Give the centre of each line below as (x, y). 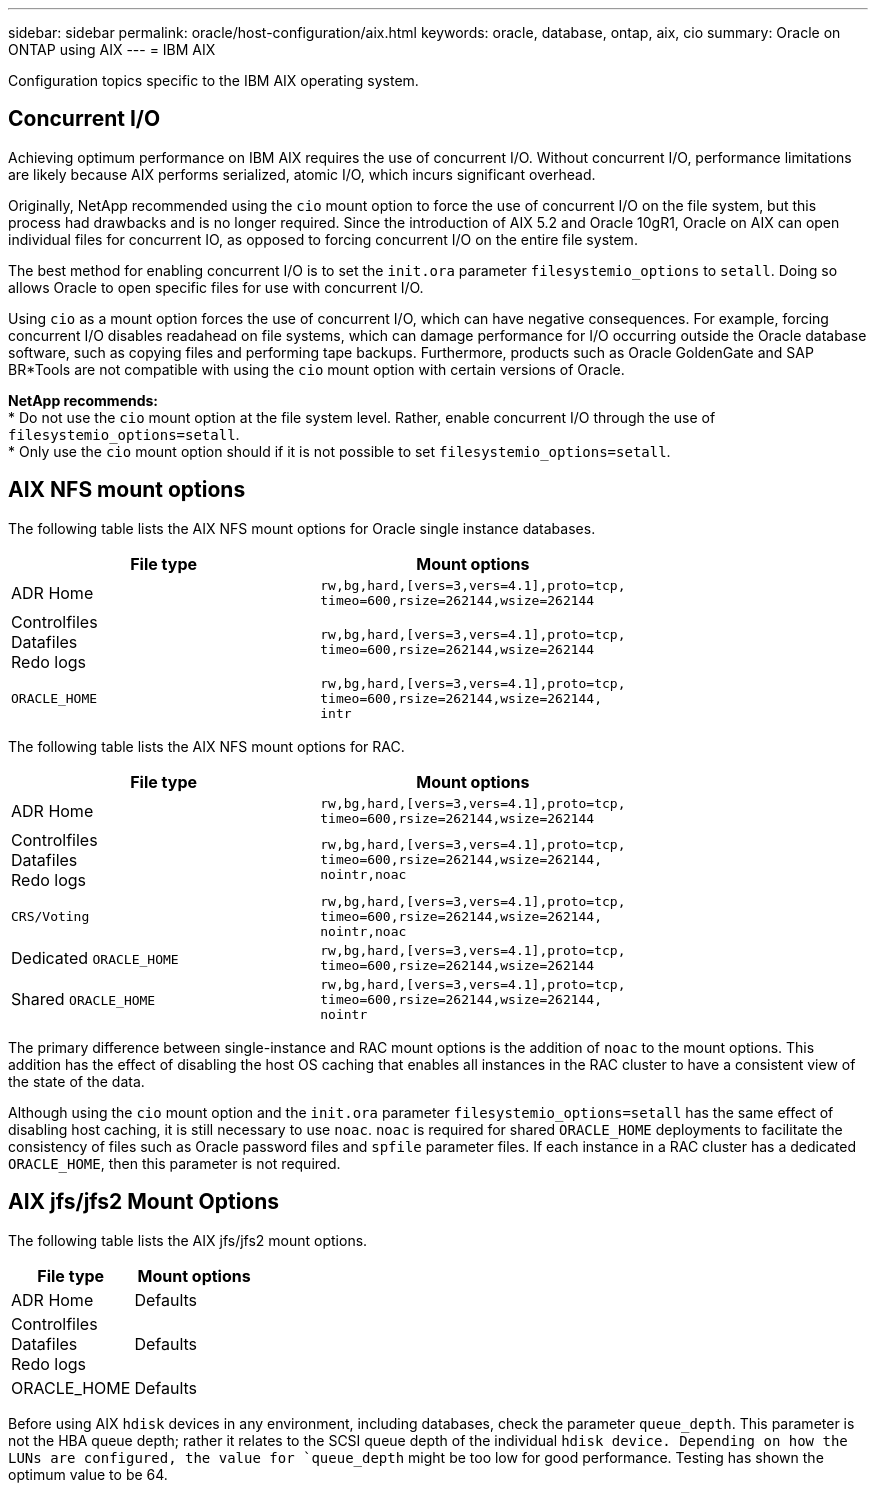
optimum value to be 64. (88, 1474)
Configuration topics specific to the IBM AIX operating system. (213, 80)
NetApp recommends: (83, 400)
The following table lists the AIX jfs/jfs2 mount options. (188, 1240)
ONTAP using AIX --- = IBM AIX (112, 49)
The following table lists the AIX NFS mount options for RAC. (206, 746)
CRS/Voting (50, 916)
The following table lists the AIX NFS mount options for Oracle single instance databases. (302, 528)
